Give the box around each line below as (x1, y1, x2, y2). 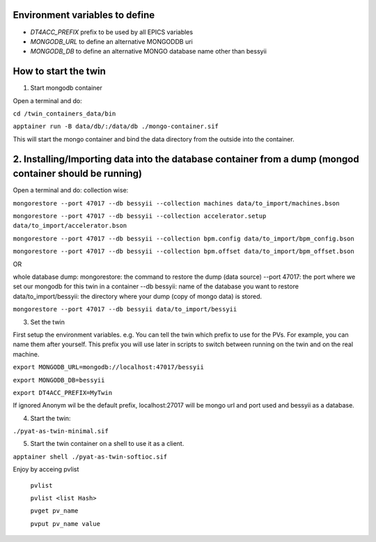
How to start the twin (13, 65, 106, 77)
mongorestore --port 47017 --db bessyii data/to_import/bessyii (13, 305, 237, 313)
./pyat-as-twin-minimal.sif (13, 427, 109, 435)
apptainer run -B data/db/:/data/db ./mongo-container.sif (13, 123, 219, 130)
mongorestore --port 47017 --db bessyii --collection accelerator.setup (13, 212, 267, 220)
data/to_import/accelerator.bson (13, 222, 127, 230)
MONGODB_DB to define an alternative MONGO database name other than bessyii (30, 47, 267, 56)
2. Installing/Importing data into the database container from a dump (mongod (13, 153, 359, 165)
